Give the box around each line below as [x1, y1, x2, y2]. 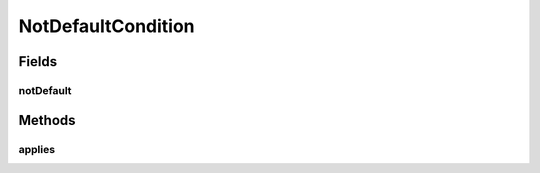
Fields [18, 53, 58, 70]
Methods [18, 111, 76, 129]
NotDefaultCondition [18, 15, 195, 37]
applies [18, 142, 55, 156]
